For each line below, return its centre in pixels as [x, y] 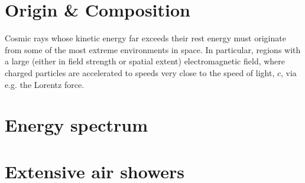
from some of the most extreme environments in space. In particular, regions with [153, 49]
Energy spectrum [76, 125]
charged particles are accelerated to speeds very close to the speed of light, [140, 72]
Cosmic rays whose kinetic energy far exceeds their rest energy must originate [145, 38]
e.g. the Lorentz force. [45, 84]
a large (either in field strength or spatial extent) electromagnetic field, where [145, 61]
